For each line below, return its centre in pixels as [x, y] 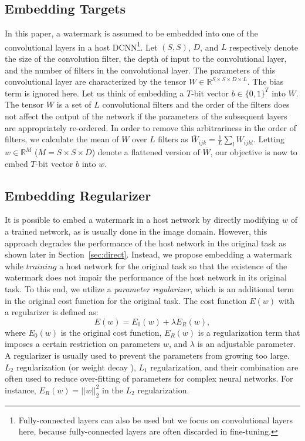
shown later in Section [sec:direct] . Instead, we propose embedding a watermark [148, 254]
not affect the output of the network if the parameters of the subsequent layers [146, 116]
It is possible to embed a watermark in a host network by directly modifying [142, 220]
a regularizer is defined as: [52, 312]
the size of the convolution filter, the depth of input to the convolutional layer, [146, 59]
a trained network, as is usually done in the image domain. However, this [136, 231]
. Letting [269, 139]
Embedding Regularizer [78, 195]
